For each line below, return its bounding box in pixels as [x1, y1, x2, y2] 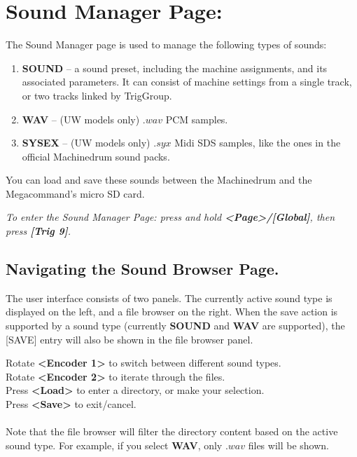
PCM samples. [165, 111, 228, 126]
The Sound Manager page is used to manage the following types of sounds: [6, 37, 327, 52]
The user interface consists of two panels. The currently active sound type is [6, 290, 332, 305]
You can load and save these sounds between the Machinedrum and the [6, 172, 312, 187]
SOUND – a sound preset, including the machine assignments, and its [22, 60, 328, 75]
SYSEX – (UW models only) [22, 135, 150, 150]
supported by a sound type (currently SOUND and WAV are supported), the [6, 318, 345, 333]
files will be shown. [248, 437, 329, 452]
